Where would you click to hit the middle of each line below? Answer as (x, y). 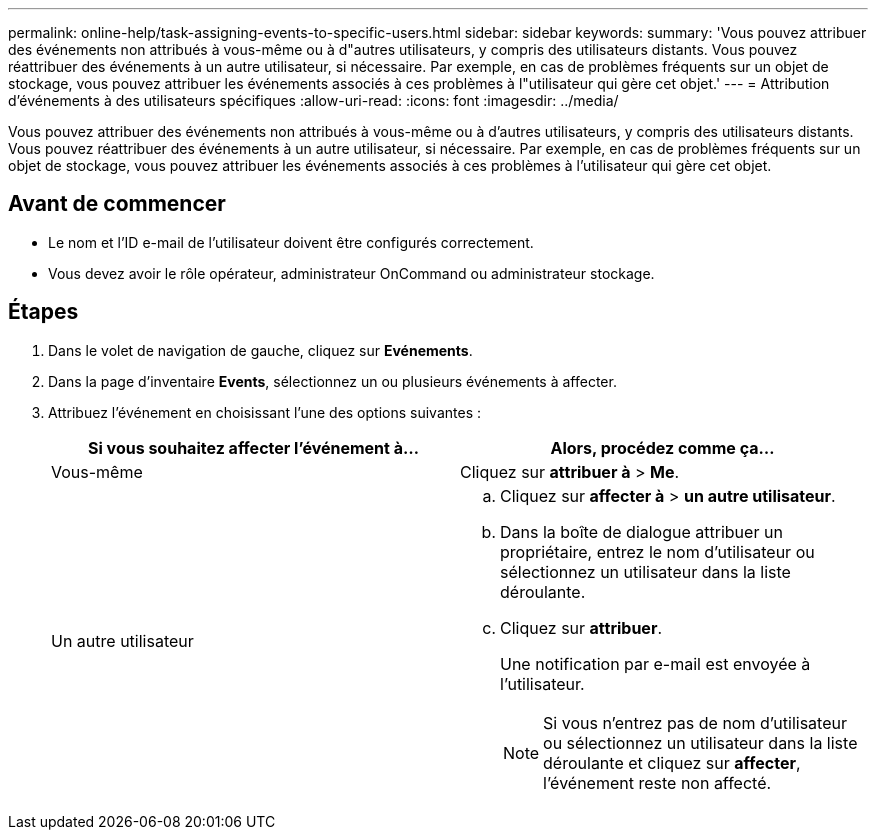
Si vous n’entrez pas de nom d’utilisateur (695, 722)
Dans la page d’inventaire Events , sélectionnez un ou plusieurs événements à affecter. (332, 381)
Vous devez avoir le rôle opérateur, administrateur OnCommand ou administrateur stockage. (351, 273)
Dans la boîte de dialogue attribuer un (641, 531)
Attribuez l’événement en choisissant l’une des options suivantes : (265, 412)
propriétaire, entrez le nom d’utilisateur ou (657, 551)
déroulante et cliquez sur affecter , (672, 762)
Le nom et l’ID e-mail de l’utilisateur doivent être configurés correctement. (291, 242)
